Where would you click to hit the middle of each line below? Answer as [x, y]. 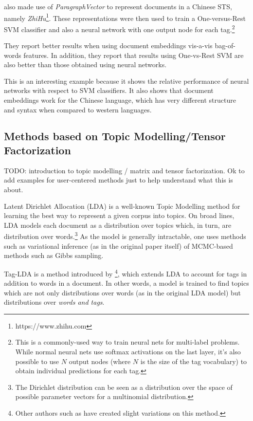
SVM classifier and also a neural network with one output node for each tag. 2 [119, 28]
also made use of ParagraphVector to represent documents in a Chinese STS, [118, 6]
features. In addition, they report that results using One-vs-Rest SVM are [134, 55]
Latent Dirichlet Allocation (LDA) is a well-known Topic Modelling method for [122, 206]
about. [14, 190]
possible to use [37, 361]
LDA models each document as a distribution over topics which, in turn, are [118, 225]
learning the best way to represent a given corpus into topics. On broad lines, [119, 215]
